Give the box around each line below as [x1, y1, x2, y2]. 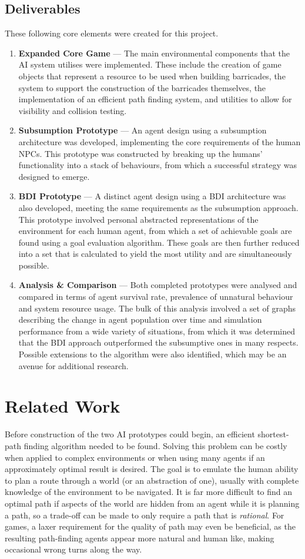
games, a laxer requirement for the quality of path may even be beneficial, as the [5, 520, 296, 533]
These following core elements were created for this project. [5, 27, 219, 39]
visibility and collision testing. [18, 104, 127, 116]
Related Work [5, 394, 120, 418]
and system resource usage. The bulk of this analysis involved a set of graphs [18, 302, 296, 314]
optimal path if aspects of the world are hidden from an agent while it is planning [5, 497, 300, 509]
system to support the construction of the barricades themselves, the [18, 81, 266, 93]
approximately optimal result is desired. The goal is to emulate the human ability [5, 463, 299, 475]
